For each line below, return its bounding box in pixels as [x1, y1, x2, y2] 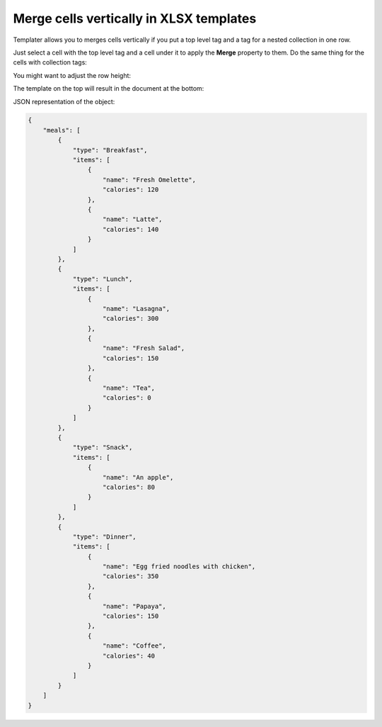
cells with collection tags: [13, 58, 88, 67]
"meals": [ [42, 126, 81, 134]
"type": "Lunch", [72, 275, 133, 283]
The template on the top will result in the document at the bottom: [13, 84, 204, 93]
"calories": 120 [103, 186, 159, 194]
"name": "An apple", [103, 473, 174, 481]
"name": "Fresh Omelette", [103, 176, 196, 184]
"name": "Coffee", [103, 642, 166, 650]
